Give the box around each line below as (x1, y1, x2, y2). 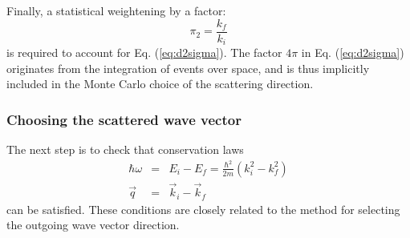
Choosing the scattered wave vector (6, 109, 242, 129)
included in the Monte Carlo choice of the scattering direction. (6, 75, 314, 92)
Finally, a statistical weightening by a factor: (6, 2, 226, 18)
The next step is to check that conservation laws (6, 141, 244, 158)
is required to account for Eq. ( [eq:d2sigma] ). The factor (6, 44, 282, 61)
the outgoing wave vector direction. (6, 216, 180, 233)
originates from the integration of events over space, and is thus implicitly (6, 59, 370, 76)
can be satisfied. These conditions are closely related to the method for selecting (6, 200, 400, 217)
